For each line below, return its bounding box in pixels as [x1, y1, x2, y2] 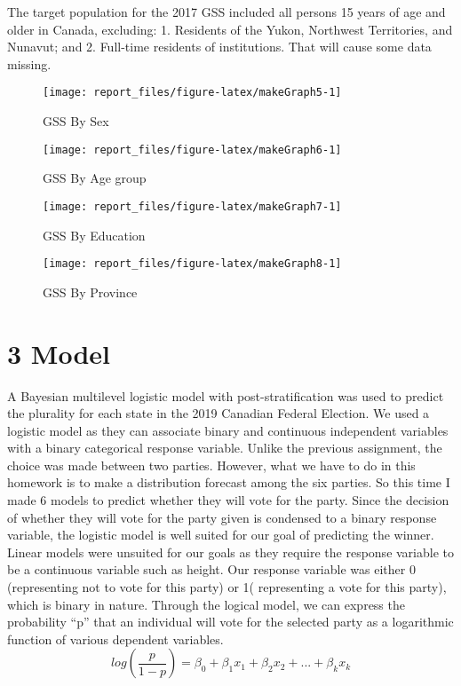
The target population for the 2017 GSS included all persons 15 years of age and [7, 3, 446, 20]
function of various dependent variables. [7, 629, 224, 648]
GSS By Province [43, 282, 138, 301]
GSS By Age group [43, 169, 147, 187]
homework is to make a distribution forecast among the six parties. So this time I [7, 473, 450, 492]
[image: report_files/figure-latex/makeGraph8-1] [43, 257, 342, 271]
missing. [7, 54, 52, 73]
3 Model [7, 335, 110, 371]
